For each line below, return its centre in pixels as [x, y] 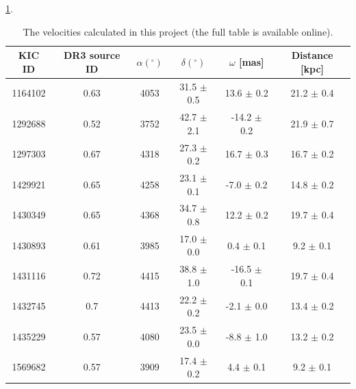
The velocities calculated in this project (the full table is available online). [178, 31]
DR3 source [92, 55]
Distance [312, 55]
